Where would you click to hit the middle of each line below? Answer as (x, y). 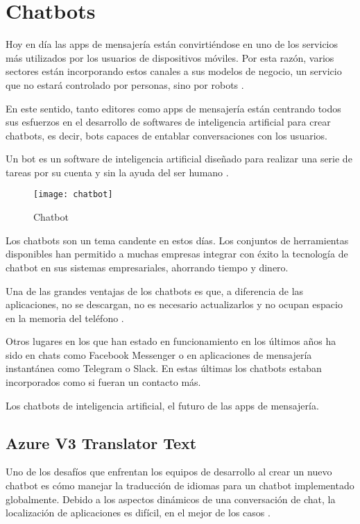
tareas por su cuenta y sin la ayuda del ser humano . (117, 172)
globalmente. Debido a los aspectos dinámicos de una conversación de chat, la (171, 499)
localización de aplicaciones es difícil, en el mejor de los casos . (138, 513)
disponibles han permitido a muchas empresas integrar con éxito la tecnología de (177, 254)
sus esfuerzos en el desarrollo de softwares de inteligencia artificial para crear (168, 122)
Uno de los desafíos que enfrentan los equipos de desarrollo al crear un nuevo (169, 472)
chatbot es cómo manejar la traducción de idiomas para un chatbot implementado (180, 485)
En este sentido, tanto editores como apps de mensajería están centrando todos (173, 108)
